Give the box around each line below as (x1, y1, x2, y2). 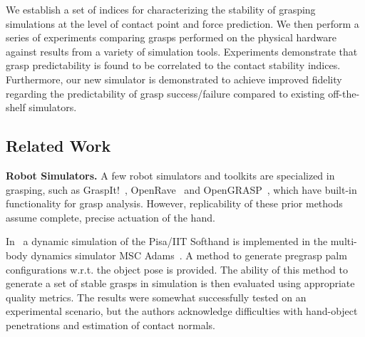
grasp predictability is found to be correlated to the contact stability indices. (6, 58, 341, 73)
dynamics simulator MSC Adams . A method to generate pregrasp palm (31, 247, 347, 262)
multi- (330, 234, 357, 249)
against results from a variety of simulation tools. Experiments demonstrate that (6, 43, 358, 58)
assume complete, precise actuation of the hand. (6, 209, 215, 224)
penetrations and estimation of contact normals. (6, 317, 215, 332)
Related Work (6, 135, 111, 157)
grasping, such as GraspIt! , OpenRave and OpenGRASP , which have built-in (6, 182, 357, 197)
